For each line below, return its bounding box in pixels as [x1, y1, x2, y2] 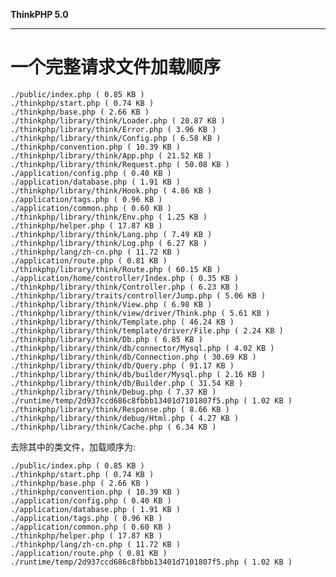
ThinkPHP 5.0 [10, 9, 69, 20]
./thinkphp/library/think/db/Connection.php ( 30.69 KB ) [10, 352, 257, 362]
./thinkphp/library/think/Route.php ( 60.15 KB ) [10, 264, 222, 274]
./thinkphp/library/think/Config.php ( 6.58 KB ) [10, 133, 222, 143]
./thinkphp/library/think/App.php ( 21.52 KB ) [10, 150, 213, 161]
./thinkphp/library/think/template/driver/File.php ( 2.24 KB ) [10, 325, 284, 336]
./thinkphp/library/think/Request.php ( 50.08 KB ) [10, 159, 230, 169]
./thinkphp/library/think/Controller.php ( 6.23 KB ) [10, 282, 240, 292]
